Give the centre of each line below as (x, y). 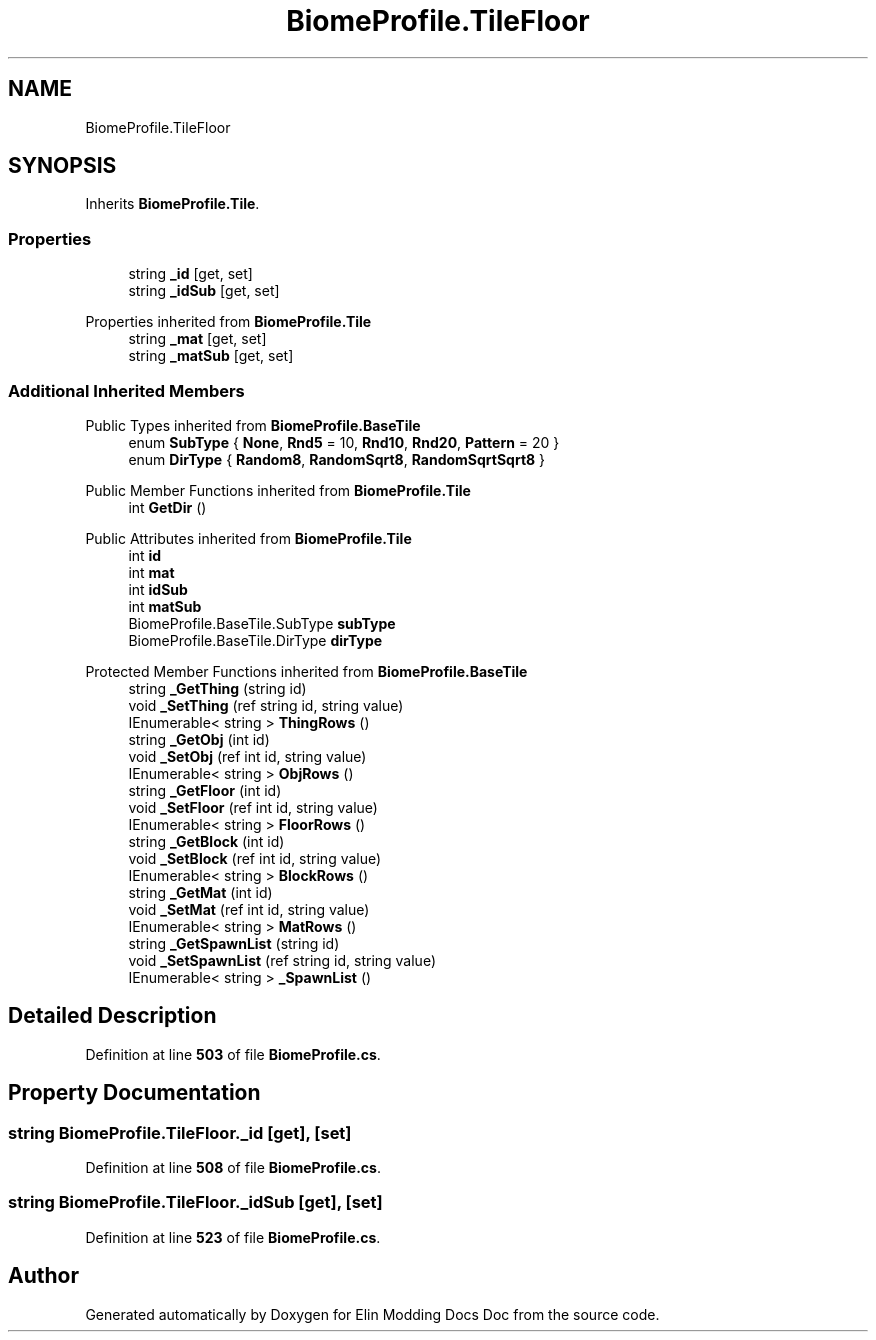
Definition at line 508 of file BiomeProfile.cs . (233, 1167)
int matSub (165, 606)
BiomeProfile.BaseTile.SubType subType (262, 623)
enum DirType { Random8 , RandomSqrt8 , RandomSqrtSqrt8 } (337, 459)
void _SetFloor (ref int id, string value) (253, 807)
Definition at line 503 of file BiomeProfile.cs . (233, 1054)
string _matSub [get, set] (211, 356)
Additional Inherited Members (126, 390)
